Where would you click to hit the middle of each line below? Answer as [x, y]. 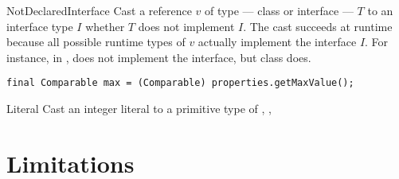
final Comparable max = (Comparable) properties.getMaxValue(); [180, 83]
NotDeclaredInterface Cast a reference [99, 10]
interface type [40, 26]
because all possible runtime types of [96, 42]
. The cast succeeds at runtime [318, 26]
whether [105, 26]
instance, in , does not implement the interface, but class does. [159, 57]
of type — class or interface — [279, 10]
